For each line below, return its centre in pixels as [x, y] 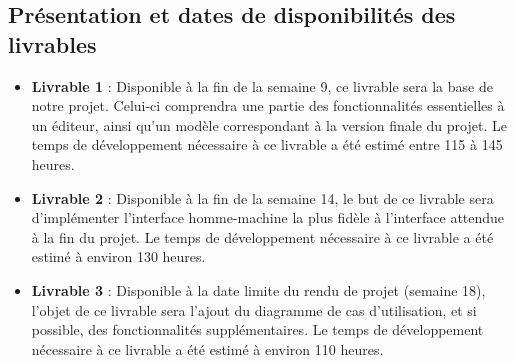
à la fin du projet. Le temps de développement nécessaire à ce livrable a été [262, 236]
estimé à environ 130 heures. [118, 256]
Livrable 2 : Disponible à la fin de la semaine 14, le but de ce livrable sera [262, 197]
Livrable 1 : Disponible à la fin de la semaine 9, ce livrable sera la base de [262, 85]
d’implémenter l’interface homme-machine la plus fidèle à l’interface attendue [268, 217]
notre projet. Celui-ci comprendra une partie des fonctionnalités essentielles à [268, 105]
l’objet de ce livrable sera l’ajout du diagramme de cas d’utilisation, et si [254, 309]
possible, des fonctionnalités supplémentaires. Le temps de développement [257, 329]
